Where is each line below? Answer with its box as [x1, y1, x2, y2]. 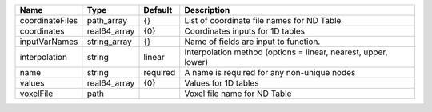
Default [143, 5, 173, 15]
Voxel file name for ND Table [184, 88, 292, 99]
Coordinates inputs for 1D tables [184, 26, 306, 36]
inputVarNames [19, 36, 78, 47]
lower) [184, 57, 209, 67]
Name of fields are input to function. [184, 36, 321, 47]
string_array [86, 36, 132, 47]
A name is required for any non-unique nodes [184, 67, 356, 78]
